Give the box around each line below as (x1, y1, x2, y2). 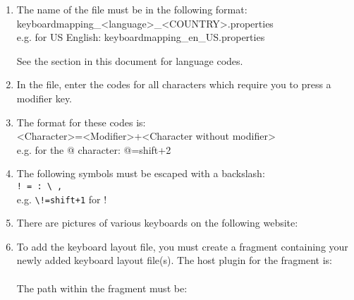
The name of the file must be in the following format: (16, 2, 248, 16)
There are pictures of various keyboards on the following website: (16, 215, 298, 230)
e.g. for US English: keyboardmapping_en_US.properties (16, 30, 265, 44)
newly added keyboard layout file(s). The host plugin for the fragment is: (16, 253, 333, 268)
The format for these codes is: (16, 114, 146, 129)
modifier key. (16, 90, 73, 105)
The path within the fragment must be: (16, 280, 188, 295)
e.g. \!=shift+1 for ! (16, 191, 107, 206)
